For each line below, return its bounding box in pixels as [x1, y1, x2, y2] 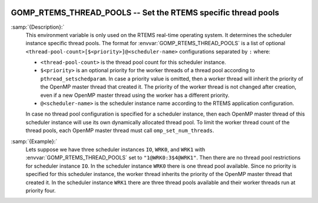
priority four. [25, 187, 56, 194]
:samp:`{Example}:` [11, 138, 58, 145]
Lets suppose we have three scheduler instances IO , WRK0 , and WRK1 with [25, 146, 206, 153]
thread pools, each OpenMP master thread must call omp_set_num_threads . [25, 127, 214, 134]
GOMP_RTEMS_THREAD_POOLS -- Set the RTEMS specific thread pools [11, 8, 280, 18]
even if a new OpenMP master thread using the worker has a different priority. [40, 92, 230, 99]
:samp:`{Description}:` [11, 23, 65, 31]
